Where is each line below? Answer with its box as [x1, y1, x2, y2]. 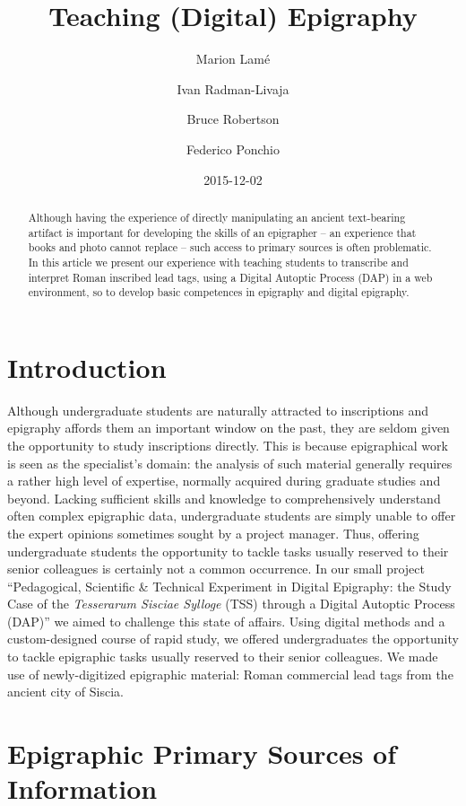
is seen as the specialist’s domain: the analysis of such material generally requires [7, 453, 453, 472]
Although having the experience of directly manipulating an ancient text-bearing [28, 209, 406, 224]
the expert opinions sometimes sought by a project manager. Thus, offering [7, 523, 419, 542]
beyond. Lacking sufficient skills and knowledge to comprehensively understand [7, 488, 441, 507]
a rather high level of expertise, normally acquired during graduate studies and [7, 471, 441, 490]
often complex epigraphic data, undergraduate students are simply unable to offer [7, 506, 456, 525]
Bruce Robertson [186, 110, 280, 128]
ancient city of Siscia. [7, 682, 124, 701]
